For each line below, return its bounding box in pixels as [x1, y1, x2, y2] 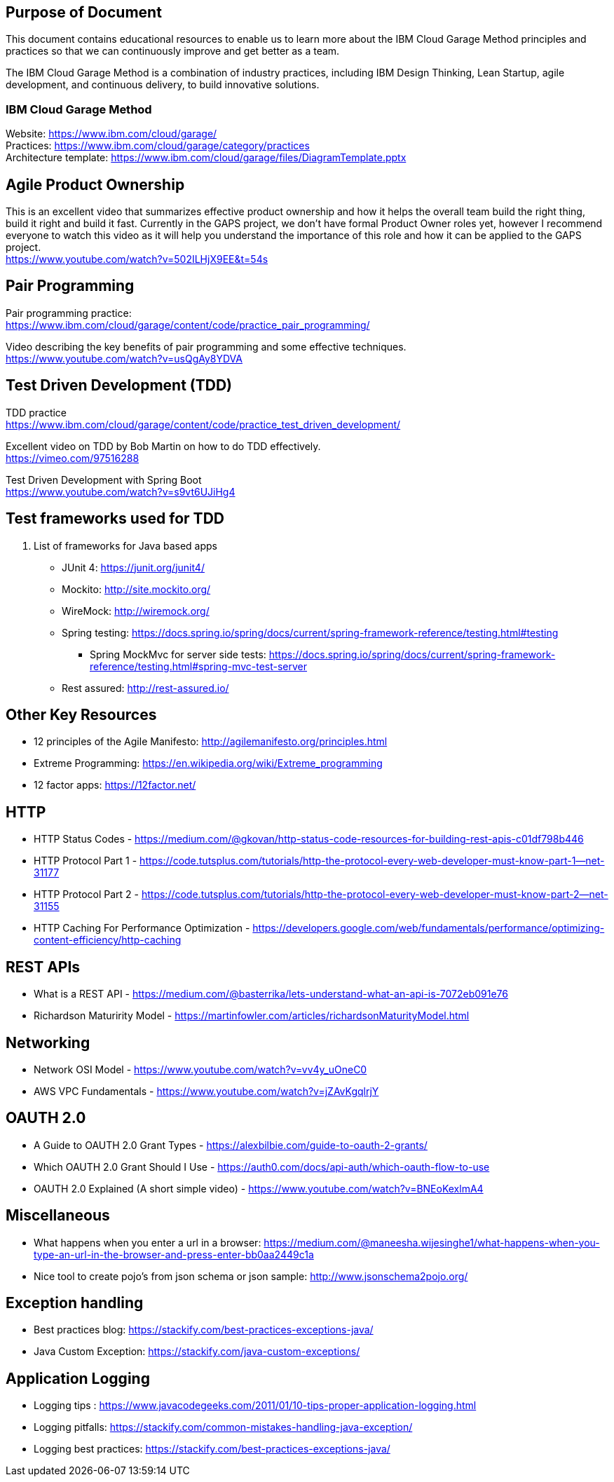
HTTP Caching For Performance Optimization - [34, 922, 250, 934]
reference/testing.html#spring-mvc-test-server [90, 660, 308, 672]
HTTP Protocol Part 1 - [34, 855, 137, 867]
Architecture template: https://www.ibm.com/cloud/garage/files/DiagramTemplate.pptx [6, 151, 407, 164]
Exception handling [6, 1294, 144, 1312]
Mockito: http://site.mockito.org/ [62, 583, 211, 595]
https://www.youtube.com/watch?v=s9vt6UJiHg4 [6, 485, 236, 498]
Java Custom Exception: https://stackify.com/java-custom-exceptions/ [34, 1345, 360, 1358]
